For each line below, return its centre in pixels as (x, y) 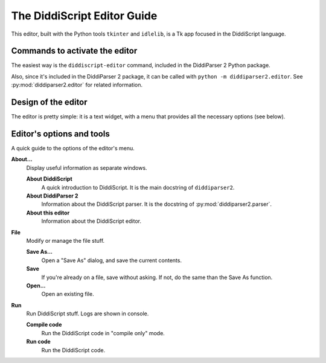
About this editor (48, 213)
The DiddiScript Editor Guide (84, 16)
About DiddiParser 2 (52, 196)
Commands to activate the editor (74, 51)
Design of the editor (49, 102)
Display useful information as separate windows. (87, 168)
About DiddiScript (49, 179)
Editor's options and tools (60, 134)
